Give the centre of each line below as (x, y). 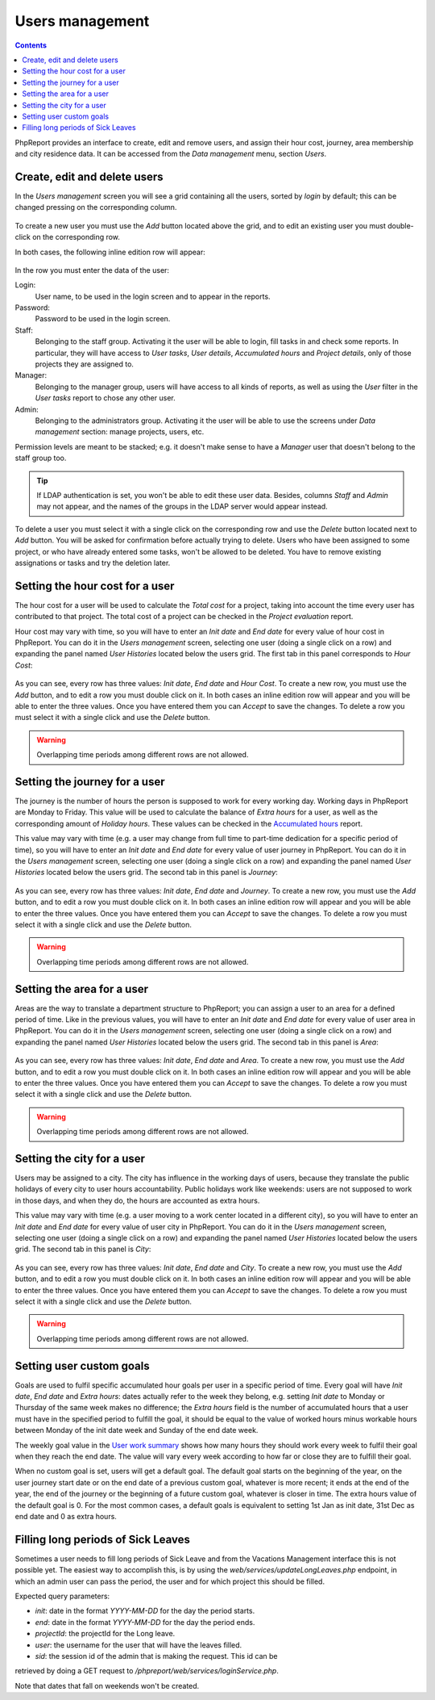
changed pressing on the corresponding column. (96, 207)
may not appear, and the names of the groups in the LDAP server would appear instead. (182, 507)
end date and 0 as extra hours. (66, 1516)
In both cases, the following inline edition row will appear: (110, 252)
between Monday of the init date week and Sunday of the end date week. (137, 1430)
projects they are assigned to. (85, 364)
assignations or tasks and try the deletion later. (93, 563)
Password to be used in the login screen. (103, 319)
